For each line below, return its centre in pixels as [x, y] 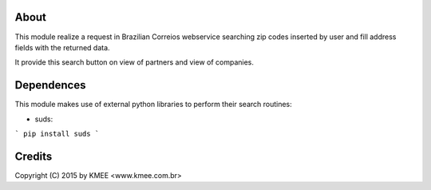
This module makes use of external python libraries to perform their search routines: [154, 105]
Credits [34, 156]
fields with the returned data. [63, 47]
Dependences [50, 85]
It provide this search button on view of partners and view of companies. [134, 62]
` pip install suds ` [57, 133]
